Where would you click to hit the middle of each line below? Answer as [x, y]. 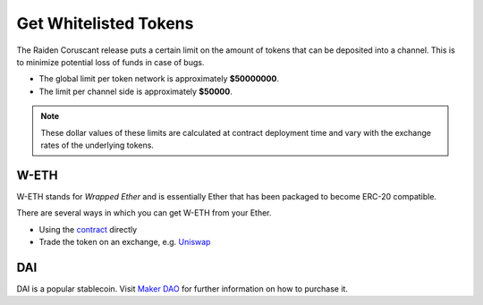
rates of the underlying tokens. [97, 145]
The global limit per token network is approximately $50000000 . [159, 79]
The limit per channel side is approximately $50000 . [136, 91]
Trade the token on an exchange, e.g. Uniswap [125, 241]
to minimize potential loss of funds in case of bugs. [110, 62]
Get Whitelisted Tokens [105, 23]
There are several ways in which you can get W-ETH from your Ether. [144, 213]
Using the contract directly [88, 229]
